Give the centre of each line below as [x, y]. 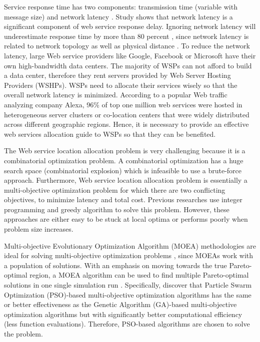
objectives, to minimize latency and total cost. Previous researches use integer [123, 199]
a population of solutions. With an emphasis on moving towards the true [115, 265]
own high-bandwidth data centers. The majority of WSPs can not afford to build [128, 65]
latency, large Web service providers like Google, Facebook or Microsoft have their [130, 55]
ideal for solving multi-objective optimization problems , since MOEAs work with [129, 255]
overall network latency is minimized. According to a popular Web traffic [116, 95]
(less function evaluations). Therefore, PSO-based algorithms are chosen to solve [127, 324]
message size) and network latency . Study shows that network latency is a [118, 16]
